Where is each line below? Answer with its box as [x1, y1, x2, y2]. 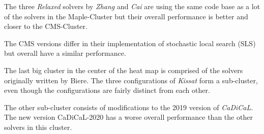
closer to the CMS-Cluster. [4, 21, 87, 31]
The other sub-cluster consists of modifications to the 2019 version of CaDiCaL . [4, 102, 253, 112]
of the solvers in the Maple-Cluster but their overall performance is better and [4, 11, 248, 21]
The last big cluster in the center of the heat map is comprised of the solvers [4, 64, 243, 75]
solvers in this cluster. [4, 121, 72, 132]
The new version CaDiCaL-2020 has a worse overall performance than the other [4, 112, 253, 122]
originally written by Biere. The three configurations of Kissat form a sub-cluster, [4, 75, 258, 85]
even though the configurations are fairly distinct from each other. [4, 85, 210, 95]
